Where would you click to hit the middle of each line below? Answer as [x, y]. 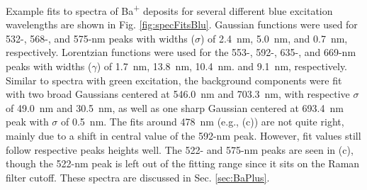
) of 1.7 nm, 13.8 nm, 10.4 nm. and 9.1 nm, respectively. [222, 66]
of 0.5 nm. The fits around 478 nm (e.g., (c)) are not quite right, [203, 122]
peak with [27, 122]
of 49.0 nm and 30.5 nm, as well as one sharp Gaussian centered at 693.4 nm [175, 107]
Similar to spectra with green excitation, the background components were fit [174, 80]
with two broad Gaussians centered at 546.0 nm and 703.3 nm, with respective [178, 94]
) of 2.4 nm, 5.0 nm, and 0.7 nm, [274, 38]
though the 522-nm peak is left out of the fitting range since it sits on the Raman [183, 163]
